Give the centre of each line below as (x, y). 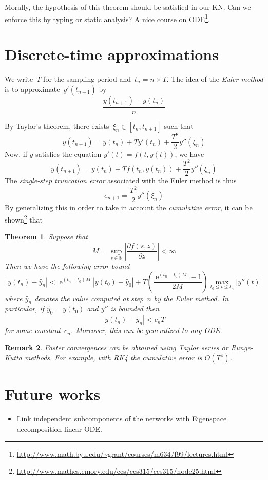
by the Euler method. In (191, 298)
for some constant (33, 330)
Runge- (242, 347)
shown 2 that (24, 219)
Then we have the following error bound (67, 265)
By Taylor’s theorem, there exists (57, 126)
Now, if (16, 154)
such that (179, 126)
